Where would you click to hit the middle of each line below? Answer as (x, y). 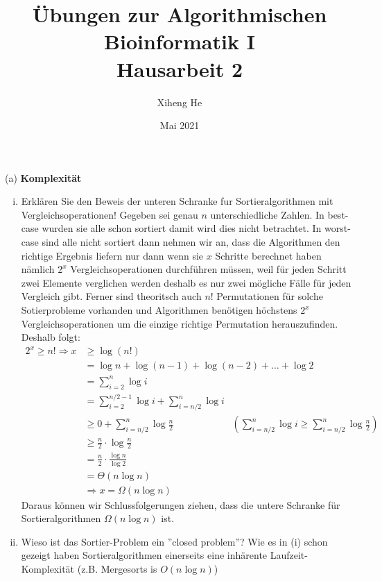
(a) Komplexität (43, 177)
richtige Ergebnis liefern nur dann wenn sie (112, 255)
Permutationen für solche (270, 296)
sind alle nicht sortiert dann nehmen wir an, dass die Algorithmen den (191, 242)
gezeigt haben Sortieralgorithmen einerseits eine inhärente (144, 555)
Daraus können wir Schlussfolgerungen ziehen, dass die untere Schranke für (181, 504)
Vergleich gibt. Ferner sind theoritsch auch (111, 296)
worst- (338, 228)
